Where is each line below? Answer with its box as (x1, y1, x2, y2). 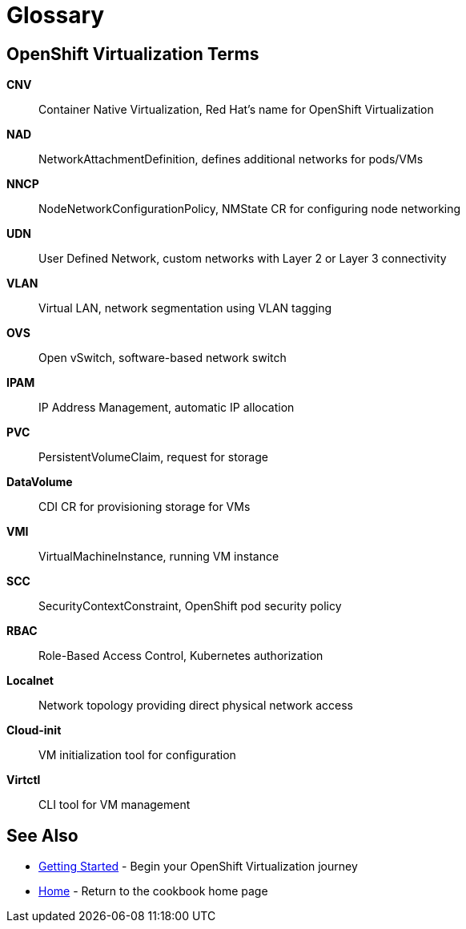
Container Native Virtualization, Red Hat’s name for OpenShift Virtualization (38, 103, 434, 117)
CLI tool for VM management (38, 798, 191, 812)
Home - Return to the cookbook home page (38, 884, 268, 899)
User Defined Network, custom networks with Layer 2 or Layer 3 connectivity (38, 251, 447, 266)
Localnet (6, 674, 54, 688)
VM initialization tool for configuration (38, 748, 236, 762)
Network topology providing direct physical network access (38, 698, 353, 713)
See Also (6, 825, 78, 846)
